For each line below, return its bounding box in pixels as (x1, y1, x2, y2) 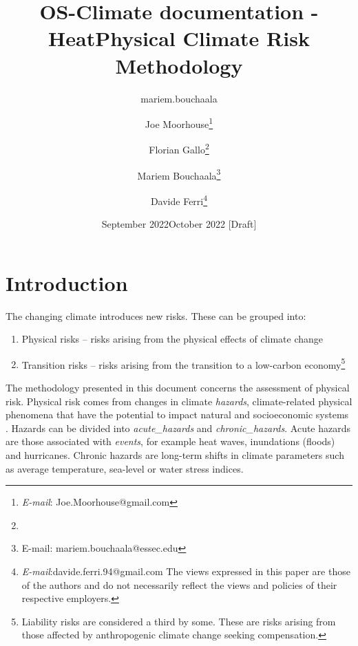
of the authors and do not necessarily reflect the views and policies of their (21, 577, 337, 592)
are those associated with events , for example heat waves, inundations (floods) (6, 434, 335, 449)
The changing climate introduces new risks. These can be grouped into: (6, 308, 306, 323)
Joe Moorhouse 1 (145, 115, 213, 131)
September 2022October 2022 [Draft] (101, 217, 257, 231)
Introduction (6, 268, 128, 297)
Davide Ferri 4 (150, 191, 208, 208)
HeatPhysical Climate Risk (48, 24, 310, 52)
